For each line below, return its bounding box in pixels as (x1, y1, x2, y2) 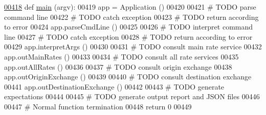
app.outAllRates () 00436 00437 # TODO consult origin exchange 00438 (4, 61, 232, 72)
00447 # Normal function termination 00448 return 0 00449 (4, 101, 192, 111)
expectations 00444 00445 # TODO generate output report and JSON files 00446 (4, 91, 260, 102)
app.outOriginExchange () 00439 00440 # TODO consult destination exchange (4, 71, 252, 82)
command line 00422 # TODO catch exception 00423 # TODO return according (4, 11, 259, 22)
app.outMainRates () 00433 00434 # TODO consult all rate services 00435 (4, 51, 239, 62)
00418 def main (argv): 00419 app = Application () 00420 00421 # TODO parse (4, 2, 256, 12)
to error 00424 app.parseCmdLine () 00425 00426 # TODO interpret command (4, 21, 253, 32)
